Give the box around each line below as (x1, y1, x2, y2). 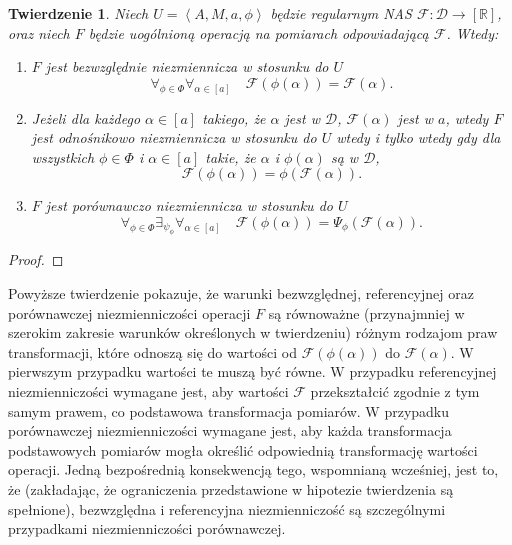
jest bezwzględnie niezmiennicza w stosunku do (45, 56, 329, 77)
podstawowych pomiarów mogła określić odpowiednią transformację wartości (8, 439, 478, 460)
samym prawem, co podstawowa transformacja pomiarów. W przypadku (8, 400, 450, 421)
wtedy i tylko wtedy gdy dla (336, 127, 501, 148)
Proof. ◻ (8, 249, 64, 270)
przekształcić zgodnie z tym (310, 380, 480, 401)
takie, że (205, 146, 256, 167)
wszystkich (31, 146, 95, 167)
